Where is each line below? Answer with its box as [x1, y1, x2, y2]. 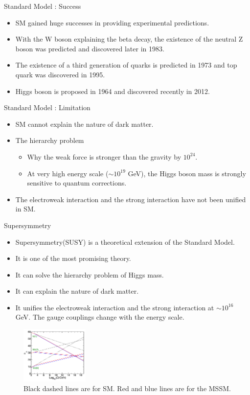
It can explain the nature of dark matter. [15, 286, 139, 296]
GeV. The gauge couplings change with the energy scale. [15, 312, 184, 322]
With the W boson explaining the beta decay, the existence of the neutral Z [15, 34, 243, 44]
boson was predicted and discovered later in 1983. [15, 43, 164, 53]
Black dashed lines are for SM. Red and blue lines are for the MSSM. [23, 383, 231, 393]
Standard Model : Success [4, 1, 81, 11]
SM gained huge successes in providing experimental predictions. [15, 17, 209, 27]
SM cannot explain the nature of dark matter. [15, 118, 154, 129]
